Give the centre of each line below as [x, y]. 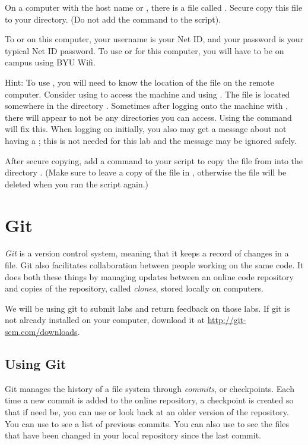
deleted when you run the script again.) [77, 184]
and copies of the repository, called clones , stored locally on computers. [134, 288]
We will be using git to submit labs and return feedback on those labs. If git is [147, 308]
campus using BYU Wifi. [50, 62]
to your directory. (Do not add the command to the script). [113, 19]
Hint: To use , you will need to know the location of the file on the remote [139, 82]
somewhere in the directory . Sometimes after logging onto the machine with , [147, 106]
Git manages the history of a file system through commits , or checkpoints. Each [150, 388]
